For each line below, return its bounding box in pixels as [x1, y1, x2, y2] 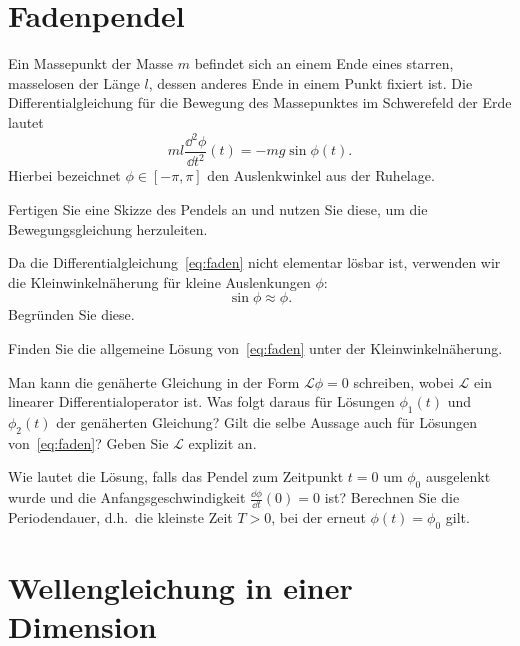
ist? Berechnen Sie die [324, 487, 460, 508]
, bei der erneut [271, 506, 366, 527]
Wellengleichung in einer [8, 566, 353, 607]
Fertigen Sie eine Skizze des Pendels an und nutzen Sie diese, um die [8, 199, 428, 219]
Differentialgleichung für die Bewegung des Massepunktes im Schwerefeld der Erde [8, 92, 512, 113]
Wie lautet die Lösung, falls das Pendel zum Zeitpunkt [8, 466, 344, 487]
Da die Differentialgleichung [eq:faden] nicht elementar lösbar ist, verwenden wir [8, 252, 501, 273]
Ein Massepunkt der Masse [8, 53, 174, 74]
